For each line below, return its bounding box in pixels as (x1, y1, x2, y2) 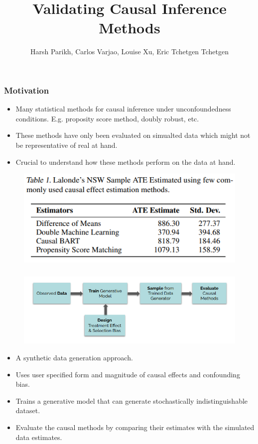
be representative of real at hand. (15, 139, 118, 150)
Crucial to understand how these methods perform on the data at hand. (15, 156, 236, 167)
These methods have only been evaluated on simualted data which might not (15, 130, 251, 140)
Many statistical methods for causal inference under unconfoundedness (15, 104, 231, 114)
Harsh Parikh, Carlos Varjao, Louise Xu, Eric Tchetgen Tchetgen (30, 46, 229, 57)
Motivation (4, 84, 49, 96)
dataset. (15, 405, 40, 416)
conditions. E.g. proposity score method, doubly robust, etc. (15, 113, 199, 123)
